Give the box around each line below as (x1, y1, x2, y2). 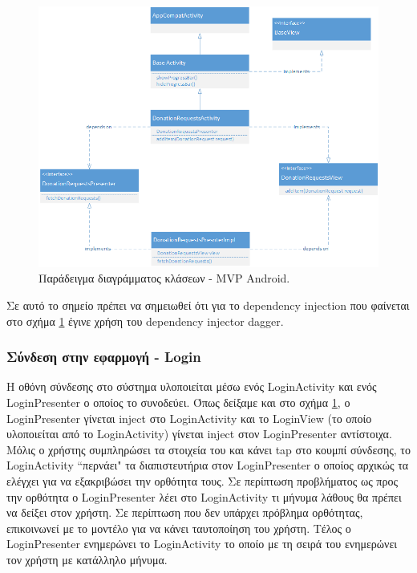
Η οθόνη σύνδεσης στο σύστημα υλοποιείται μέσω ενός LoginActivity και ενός (6, 378, 377, 395)
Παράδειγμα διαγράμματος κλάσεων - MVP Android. (38, 270, 290, 286)
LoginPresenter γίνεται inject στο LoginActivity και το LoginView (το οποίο (6, 409, 372, 426)
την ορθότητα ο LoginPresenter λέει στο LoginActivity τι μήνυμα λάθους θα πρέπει (6, 488, 402, 505)
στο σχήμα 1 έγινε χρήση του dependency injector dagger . (6, 312, 284, 329)
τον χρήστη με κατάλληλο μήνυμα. (6, 551, 168, 567)
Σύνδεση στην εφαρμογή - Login (6, 347, 201, 367)
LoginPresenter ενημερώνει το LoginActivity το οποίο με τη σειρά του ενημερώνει (6, 535, 398, 552)
